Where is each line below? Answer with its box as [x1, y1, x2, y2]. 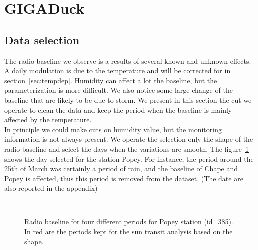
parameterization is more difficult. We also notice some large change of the [4, 85, 233, 95]
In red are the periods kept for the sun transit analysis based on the [24, 226, 233, 237]
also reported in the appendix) [4, 183, 98, 193]
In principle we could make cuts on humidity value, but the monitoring [4, 124, 222, 134]
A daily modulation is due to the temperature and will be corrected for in [4, 65, 231, 76]
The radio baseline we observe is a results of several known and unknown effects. [4, 55, 251, 66]
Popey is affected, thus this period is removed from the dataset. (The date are [4, 173, 243, 183]
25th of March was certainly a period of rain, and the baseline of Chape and [4, 163, 238, 174]
